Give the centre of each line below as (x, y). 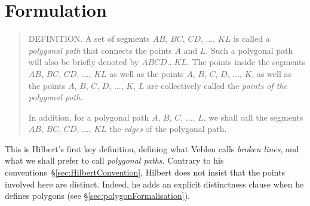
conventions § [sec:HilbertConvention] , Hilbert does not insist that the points (145, 172)
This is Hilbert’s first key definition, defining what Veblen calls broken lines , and (152, 148)
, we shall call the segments (253, 117)
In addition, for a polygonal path (89, 117)
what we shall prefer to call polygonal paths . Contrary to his (114, 160)
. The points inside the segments (246, 62)
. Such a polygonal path (249, 50)
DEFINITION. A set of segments (89, 39)
